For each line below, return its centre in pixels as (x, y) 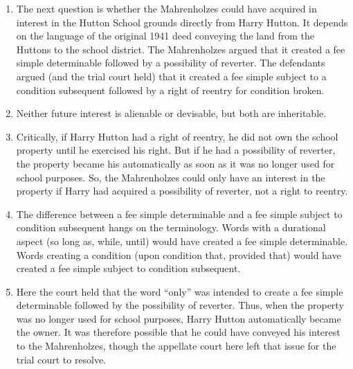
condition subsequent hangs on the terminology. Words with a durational (171, 227)
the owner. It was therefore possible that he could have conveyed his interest (178, 332)
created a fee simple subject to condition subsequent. (128, 268)
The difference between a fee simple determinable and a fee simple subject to (179, 214)
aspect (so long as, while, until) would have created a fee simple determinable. (182, 241)
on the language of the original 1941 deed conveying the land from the (165, 36)
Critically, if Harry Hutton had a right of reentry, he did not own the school (177, 136)
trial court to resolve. (61, 359)
